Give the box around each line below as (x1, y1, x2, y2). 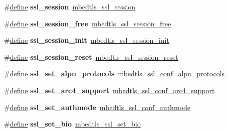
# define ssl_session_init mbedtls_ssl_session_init (4, 35, 169, 45)
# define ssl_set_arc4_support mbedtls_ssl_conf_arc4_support (4, 85, 215, 95)
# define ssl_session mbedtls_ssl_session (4, 1, 136, 11)
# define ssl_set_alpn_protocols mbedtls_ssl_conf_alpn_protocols (4, 68, 225, 79)
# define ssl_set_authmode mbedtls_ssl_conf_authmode (4, 102, 190, 112)
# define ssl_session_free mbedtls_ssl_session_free (4, 18, 171, 28)
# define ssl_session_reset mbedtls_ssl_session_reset (4, 51, 178, 62)
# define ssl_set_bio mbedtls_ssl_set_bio (4, 119, 141, 129)
